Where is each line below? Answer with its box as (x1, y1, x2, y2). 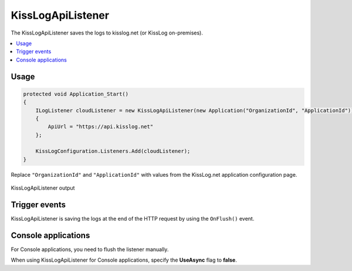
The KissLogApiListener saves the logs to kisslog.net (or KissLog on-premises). (11, 29, 204, 36)
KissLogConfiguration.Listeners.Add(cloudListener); (35, 148, 191, 155)
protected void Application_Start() (23, 91, 129, 97)
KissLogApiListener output (11, 184, 75, 191)
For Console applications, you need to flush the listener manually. (11, 246, 169, 253)
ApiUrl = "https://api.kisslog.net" (48, 124, 154, 130)
